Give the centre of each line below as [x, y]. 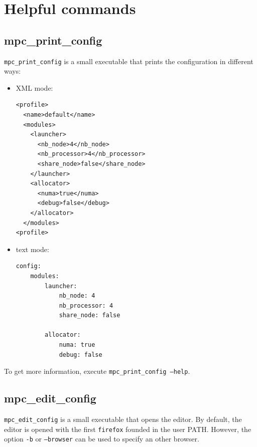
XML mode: [34, 87]
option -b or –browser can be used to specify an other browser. [102, 439]
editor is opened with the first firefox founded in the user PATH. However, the [128, 429]
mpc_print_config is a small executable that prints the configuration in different [129, 61]
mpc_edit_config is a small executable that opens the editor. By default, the [123, 419]
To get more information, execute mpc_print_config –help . [97, 371]
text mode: [32, 249]
